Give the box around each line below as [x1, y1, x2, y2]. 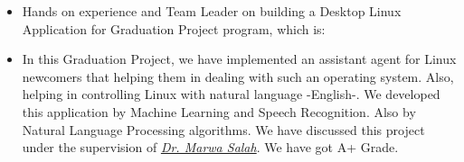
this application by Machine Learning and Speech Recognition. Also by [22, 102, 416, 121]
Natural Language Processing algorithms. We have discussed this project [22, 120, 425, 139]
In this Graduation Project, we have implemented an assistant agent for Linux [22, 49, 457, 68]
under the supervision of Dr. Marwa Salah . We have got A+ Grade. [22, 138, 399, 157]
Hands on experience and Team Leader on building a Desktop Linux [22, 2, 402, 20]
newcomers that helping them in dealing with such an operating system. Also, [22, 67, 454, 85]
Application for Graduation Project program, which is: [22, 19, 326, 38]
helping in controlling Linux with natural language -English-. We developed [22, 85, 440, 103]
